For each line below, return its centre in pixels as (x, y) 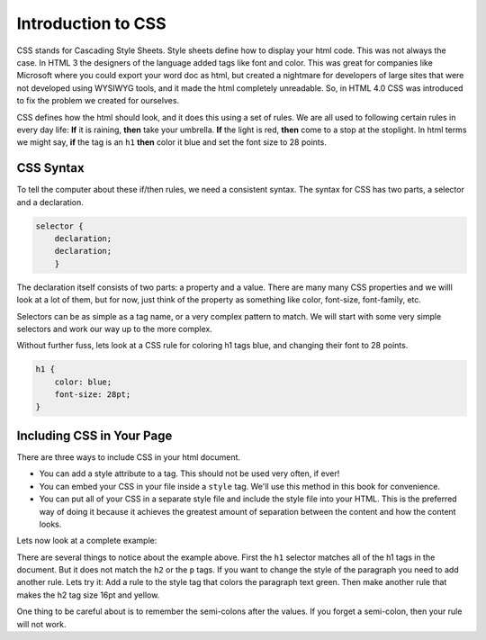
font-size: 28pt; (93, 395)
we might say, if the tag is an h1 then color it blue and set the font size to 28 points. (172, 142)
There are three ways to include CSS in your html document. (129, 457)
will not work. (41, 624)
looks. (50, 524)
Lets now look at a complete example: (87, 541)
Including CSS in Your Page (94, 435)
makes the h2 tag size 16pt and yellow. (88, 595)
